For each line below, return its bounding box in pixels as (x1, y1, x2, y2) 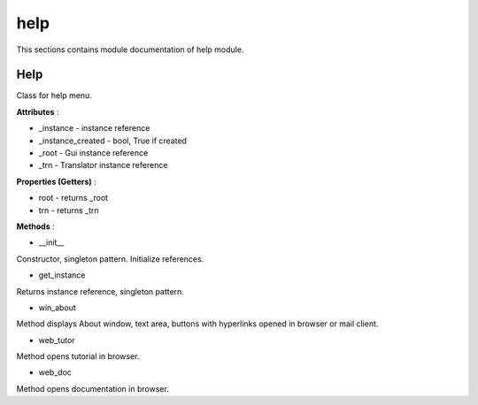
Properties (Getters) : (16, 176, 96, 187)
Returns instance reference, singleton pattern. (16, 286, 185, 296)
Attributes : (16, 106, 59, 117)
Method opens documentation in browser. (16, 383, 170, 394)
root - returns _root (38, 193, 109, 203)
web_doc (38, 367, 73, 378)
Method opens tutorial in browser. (16, 351, 140, 362)
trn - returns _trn (38, 204, 99, 216)
